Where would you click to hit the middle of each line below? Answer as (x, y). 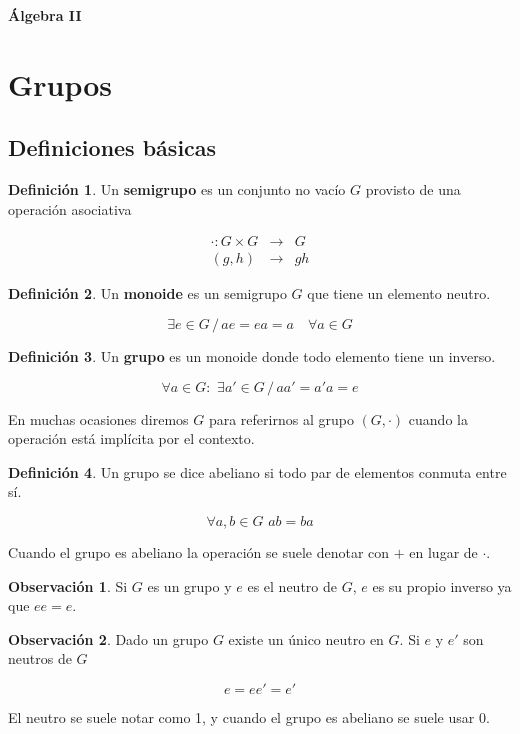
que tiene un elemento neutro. (399, 293)
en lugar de (443, 551)
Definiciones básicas (112, 147)
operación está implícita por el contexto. (131, 438)
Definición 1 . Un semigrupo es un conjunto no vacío (177, 189)
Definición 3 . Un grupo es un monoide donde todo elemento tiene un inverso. (252, 356)
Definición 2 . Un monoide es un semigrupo (147, 293)
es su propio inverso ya (442, 585)
